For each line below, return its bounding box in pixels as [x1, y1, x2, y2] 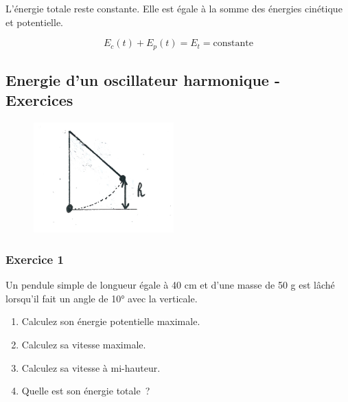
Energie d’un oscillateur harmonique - [5, 69, 280, 91]
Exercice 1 [5, 250, 64, 267]
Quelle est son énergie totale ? [21, 383, 150, 398]
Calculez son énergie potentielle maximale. [21, 314, 200, 328]
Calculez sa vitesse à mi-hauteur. [21, 360, 161, 375]
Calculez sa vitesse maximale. [21, 337, 146, 352]
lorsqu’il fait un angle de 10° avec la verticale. [5, 291, 198, 305]
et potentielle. [5, 14, 63, 29]
